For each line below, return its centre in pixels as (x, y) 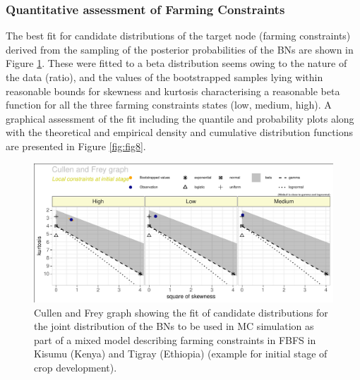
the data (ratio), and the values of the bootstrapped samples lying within (164, 77)
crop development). (76, 368)
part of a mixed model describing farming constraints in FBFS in (175, 339)
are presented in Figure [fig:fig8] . (76, 146)
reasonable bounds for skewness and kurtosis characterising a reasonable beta (173, 91)
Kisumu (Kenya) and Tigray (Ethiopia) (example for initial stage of (181, 354)
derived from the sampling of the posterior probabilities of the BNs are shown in (180, 49)
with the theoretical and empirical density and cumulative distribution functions (179, 132)
